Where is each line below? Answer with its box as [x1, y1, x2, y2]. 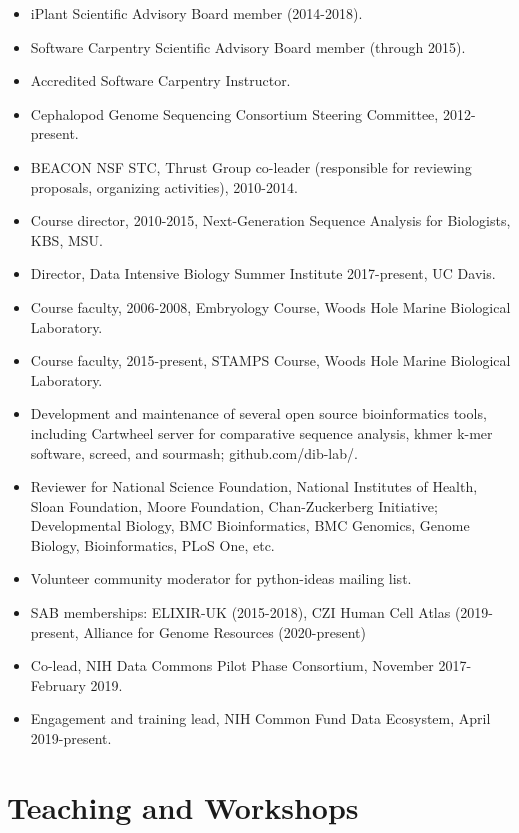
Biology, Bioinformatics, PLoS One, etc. [30, 534, 275, 555]
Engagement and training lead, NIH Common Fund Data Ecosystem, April [30, 708, 491, 729]
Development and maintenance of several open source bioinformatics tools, [30, 403, 487, 424]
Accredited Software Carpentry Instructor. [30, 70, 291, 91]
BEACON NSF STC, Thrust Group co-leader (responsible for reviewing [30, 156, 472, 177]
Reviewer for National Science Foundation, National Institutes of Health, [30, 476, 478, 497]
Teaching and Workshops [7, 786, 359, 827]
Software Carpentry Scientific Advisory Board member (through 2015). [30, 36, 466, 57]
